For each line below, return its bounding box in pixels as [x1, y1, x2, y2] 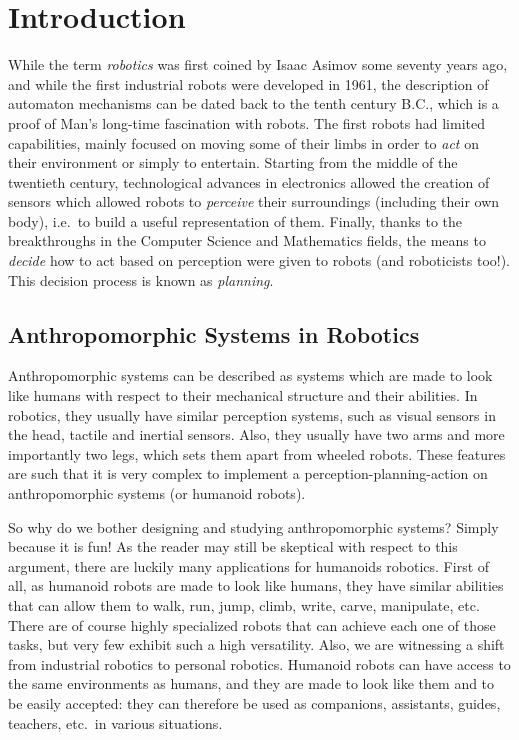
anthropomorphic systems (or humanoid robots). [8, 483, 306, 504]
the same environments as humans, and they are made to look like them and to [8, 673, 495, 694]
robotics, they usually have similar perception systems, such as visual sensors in [8, 404, 496, 425]
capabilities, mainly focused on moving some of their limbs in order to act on [8, 132, 479, 153]
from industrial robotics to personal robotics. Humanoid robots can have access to [8, 653, 511, 674]
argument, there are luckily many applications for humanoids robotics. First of [8, 555, 490, 576]
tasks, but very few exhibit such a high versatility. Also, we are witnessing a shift [8, 634, 505, 655]
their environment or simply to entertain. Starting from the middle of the [8, 152, 458, 173]
